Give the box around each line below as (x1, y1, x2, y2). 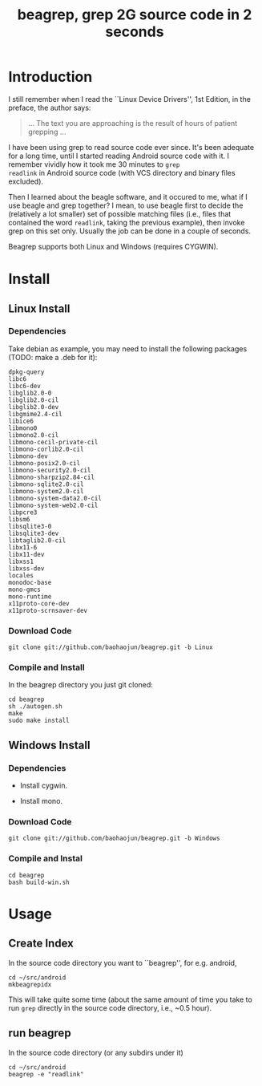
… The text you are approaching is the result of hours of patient (27, 118, 238, 128)
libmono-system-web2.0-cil (8, 501, 99, 509)
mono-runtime (8, 592, 52, 601)
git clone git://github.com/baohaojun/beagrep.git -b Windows (8, 834, 220, 843)
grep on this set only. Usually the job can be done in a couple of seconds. (8, 226, 251, 236)
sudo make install (8, 716, 70, 725)
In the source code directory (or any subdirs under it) (8, 1048, 184, 1057)
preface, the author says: (8, 103, 91, 112)
